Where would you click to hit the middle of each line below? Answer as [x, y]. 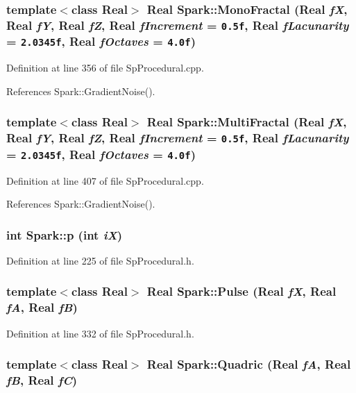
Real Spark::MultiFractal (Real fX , [247, 122]
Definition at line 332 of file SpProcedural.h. [100, 333]
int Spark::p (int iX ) [64, 234]
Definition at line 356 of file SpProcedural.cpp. [105, 68]
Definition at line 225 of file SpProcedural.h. [100, 260]
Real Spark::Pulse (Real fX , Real [241, 291]
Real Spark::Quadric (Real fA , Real [249, 364]
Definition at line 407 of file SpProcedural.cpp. [105, 180]
